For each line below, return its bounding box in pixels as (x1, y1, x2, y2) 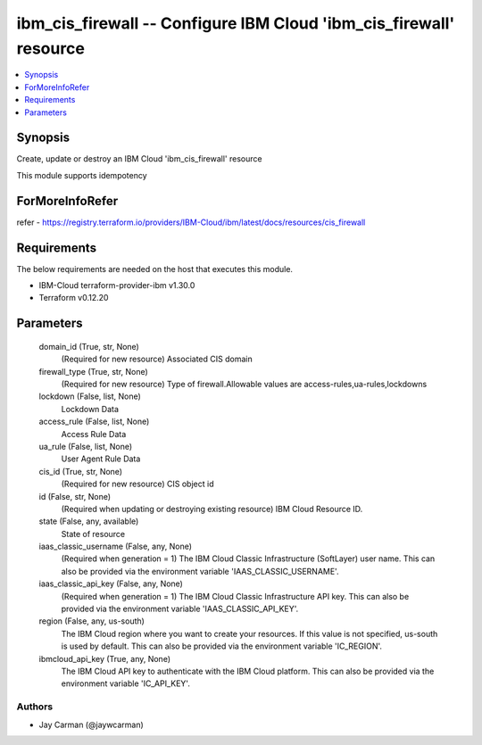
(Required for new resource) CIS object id (61, 478, 214, 490)
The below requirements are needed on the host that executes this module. (16, 263, 294, 274)
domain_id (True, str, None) (38, 341, 140, 352)
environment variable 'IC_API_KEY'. (61, 678, 191, 689)
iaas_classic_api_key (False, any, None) (38, 578, 183, 589)
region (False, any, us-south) (38, 616, 145, 626)
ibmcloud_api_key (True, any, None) (38, 653, 171, 664)
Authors (16, 700, 54, 713)
